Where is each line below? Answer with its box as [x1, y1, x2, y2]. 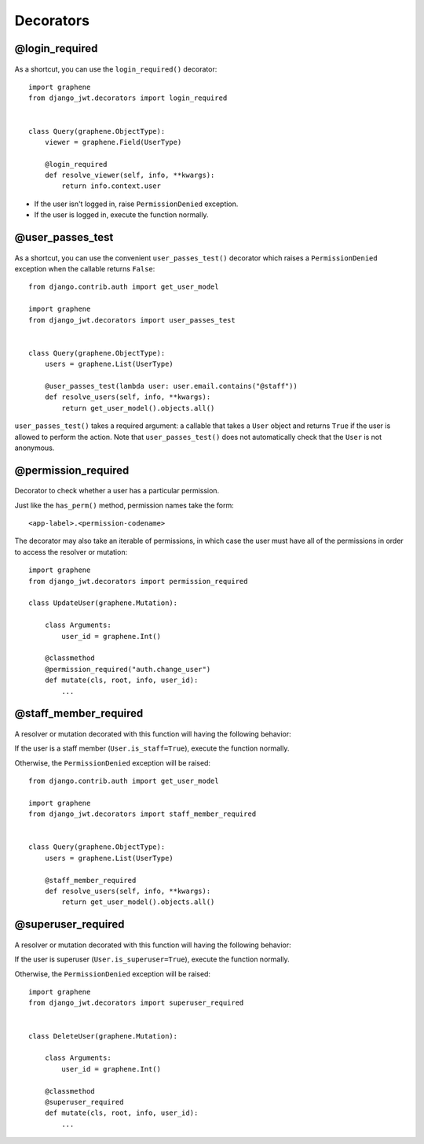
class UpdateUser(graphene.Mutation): [28, 599, 178, 607]
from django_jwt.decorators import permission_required [28, 577, 248, 585]
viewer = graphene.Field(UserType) [44, 138, 182, 146]
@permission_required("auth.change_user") [44, 665, 211, 673]
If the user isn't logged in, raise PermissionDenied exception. [34, 199, 239, 209]
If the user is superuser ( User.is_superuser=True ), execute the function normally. [14, 954, 290, 964]
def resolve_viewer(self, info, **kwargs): [44, 171, 215, 180]
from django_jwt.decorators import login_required [28, 94, 228, 102]
